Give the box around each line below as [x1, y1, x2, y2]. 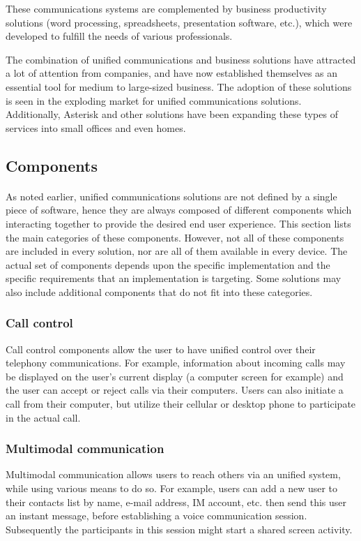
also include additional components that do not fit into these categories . [6, 284, 313, 299]
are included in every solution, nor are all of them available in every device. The [6, 244, 348, 258]
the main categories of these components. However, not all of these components [6, 230, 344, 244]
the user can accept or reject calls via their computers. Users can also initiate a [6, 383, 344, 397]
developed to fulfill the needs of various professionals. [6, 29, 233, 43]
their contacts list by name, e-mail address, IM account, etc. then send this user [6, 494, 347, 509]
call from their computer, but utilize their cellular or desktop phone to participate [6, 397, 356, 411]
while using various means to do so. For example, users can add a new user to [6, 481, 338, 496]
